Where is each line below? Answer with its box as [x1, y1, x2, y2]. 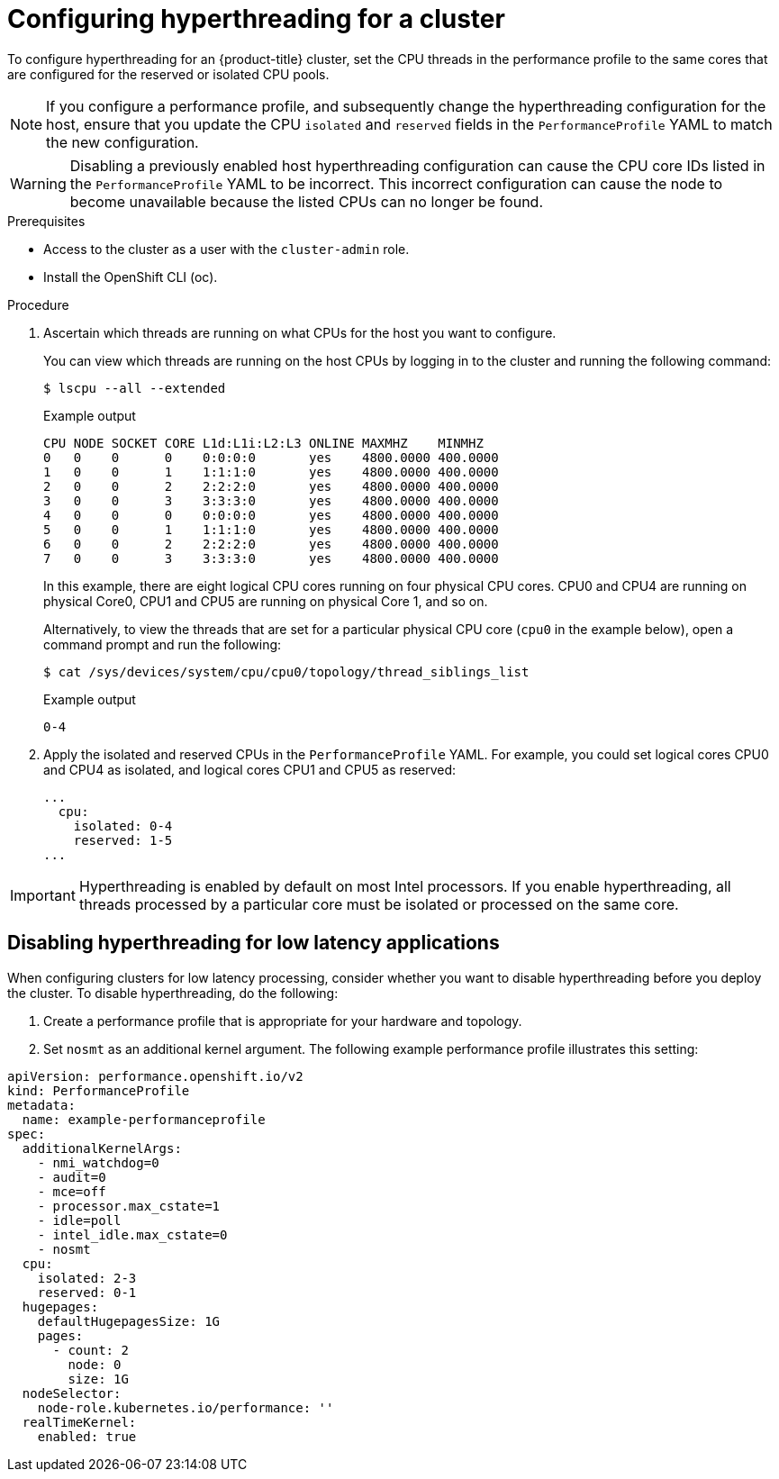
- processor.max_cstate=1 [37, 1198, 221, 1213]
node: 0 [68, 1357, 122, 1372]
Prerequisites [7, 213, 86, 229]
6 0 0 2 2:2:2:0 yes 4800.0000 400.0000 [43, 536, 499, 551]
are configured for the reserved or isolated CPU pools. [7, 66, 330, 82]
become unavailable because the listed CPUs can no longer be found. [69, 192, 543, 211]
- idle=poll [37, 1212, 122, 1228]
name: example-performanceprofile [22, 1112, 266, 1127]
